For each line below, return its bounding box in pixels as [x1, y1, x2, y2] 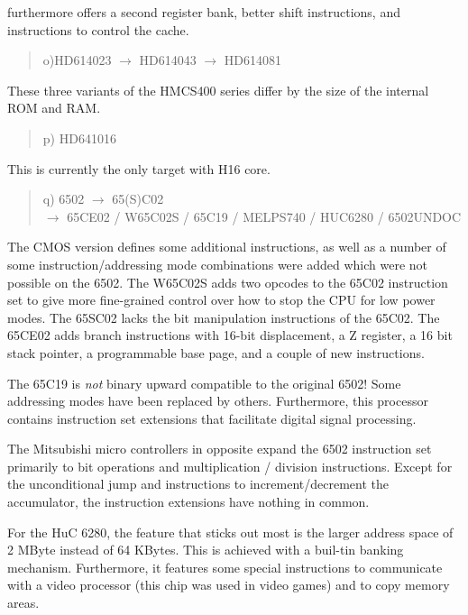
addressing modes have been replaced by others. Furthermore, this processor [7, 391, 428, 410]
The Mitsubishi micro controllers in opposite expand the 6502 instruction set [7, 439, 432, 458]
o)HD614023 [42, 50, 112, 69]
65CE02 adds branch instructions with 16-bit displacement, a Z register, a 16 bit [7, 326, 453, 344]
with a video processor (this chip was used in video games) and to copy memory [7, 575, 450, 594]
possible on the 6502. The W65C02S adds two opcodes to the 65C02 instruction [7, 272, 448, 291]
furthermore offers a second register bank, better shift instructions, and [7, 3, 400, 21]
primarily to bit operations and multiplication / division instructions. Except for [7, 456, 453, 475]
